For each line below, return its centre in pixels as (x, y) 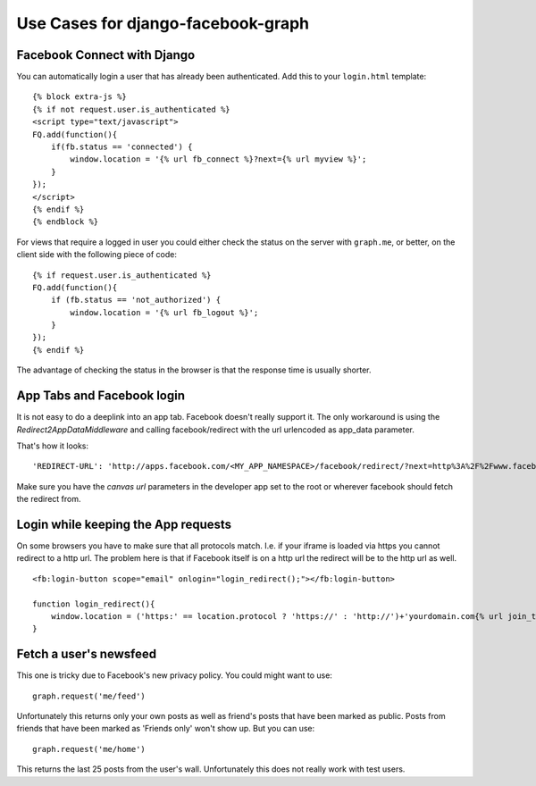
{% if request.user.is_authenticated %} (122, 275)
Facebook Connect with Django (106, 55)
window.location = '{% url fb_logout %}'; (164, 312)
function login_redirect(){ (94, 604)
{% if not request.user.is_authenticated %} (132, 109)
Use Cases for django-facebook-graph (163, 23)
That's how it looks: (53, 446)
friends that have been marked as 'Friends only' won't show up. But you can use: (166, 729)
